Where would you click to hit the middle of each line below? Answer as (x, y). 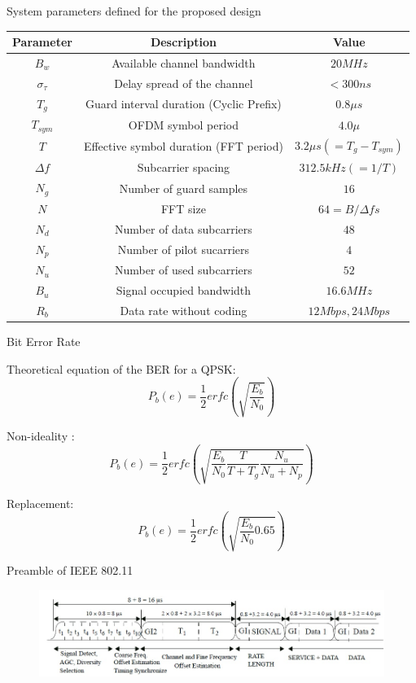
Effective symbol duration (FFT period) (183, 146)
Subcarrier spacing (184, 167)
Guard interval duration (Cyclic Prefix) (183, 104)
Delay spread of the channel (184, 83)
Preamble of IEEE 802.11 (70, 570)
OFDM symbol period (183, 124)
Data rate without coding (184, 310)
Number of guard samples (184, 188)
